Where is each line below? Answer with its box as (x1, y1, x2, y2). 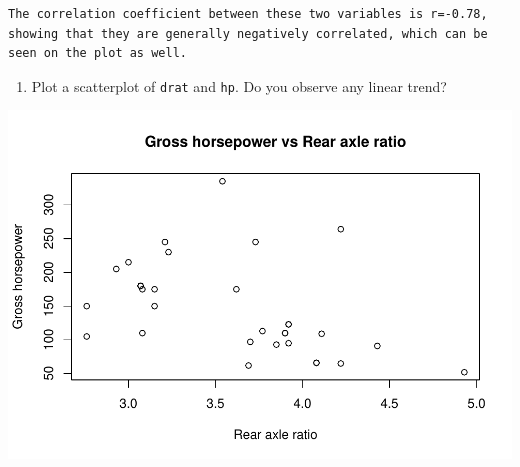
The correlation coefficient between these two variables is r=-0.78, (8, 7, 488, 21)
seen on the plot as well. (8, 46, 187, 61)
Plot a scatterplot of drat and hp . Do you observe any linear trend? (31, 75, 447, 96)
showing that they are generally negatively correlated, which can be (8, 26, 488, 41)
